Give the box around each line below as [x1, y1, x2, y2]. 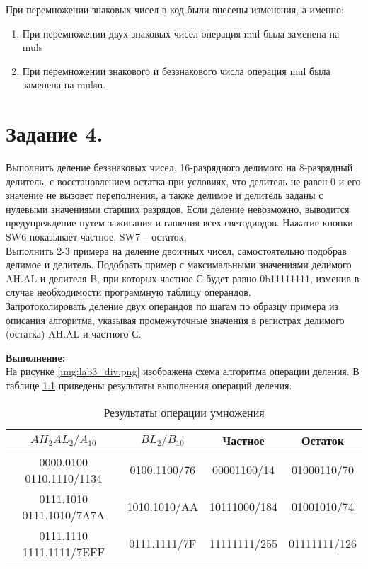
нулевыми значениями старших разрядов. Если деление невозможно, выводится [6, 201, 350, 216]
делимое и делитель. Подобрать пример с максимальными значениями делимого [6, 257, 352, 272]
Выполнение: [6, 350, 66, 364]
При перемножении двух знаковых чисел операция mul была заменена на [22, 25, 340, 40]
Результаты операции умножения [103, 403, 265, 420]
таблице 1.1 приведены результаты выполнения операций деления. [6, 378, 292, 392]
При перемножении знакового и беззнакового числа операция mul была [22, 63, 330, 78]
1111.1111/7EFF [22, 543, 105, 560]
